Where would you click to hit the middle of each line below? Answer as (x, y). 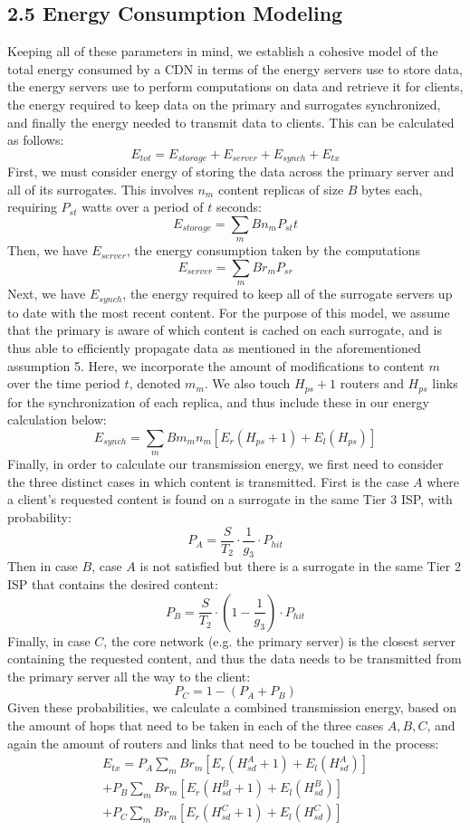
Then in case (43, 566)
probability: (39, 517)
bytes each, (392, 189)
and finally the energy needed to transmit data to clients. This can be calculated (231, 122)
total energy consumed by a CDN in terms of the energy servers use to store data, (235, 68)
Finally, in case (49, 640)
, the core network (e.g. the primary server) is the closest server (280, 640)
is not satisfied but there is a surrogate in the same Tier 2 (300, 566)
